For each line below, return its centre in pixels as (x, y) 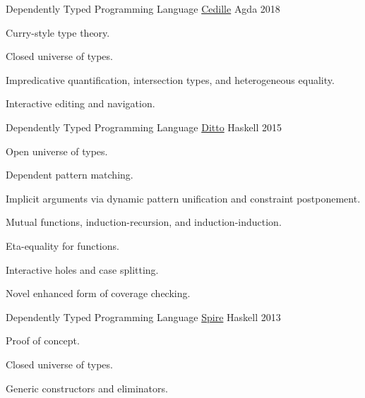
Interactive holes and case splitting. (82, 269)
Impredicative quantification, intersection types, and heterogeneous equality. (170, 79)
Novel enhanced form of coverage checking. (98, 293)
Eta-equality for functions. (62, 245)
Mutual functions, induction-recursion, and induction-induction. (144, 222)
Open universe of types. (57, 151)
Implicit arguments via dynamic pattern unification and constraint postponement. (183, 198)
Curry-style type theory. (58, 32)
